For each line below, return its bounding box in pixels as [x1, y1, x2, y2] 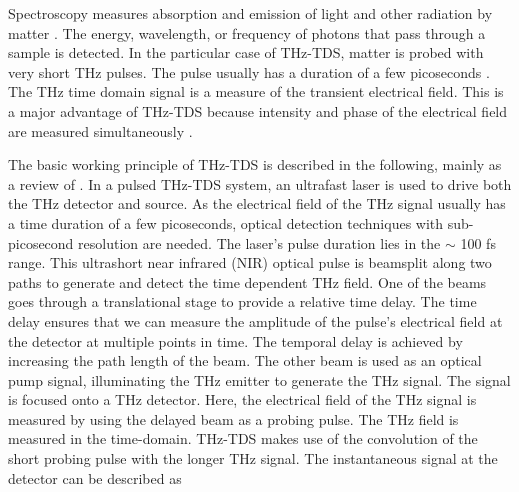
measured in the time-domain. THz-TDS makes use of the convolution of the [8, 428, 478, 449]
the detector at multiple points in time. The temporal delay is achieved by [8, 330, 463, 351]
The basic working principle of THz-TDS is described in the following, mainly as [8, 154, 502, 175]
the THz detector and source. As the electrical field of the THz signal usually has [8, 193, 506, 214]
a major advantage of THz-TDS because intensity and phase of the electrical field [8, 100, 508, 121]
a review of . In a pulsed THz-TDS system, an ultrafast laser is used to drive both [8, 173, 512, 194]
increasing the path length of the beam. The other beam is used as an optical [8, 350, 482, 371]
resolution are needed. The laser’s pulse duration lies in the [78, 232, 441, 253]
